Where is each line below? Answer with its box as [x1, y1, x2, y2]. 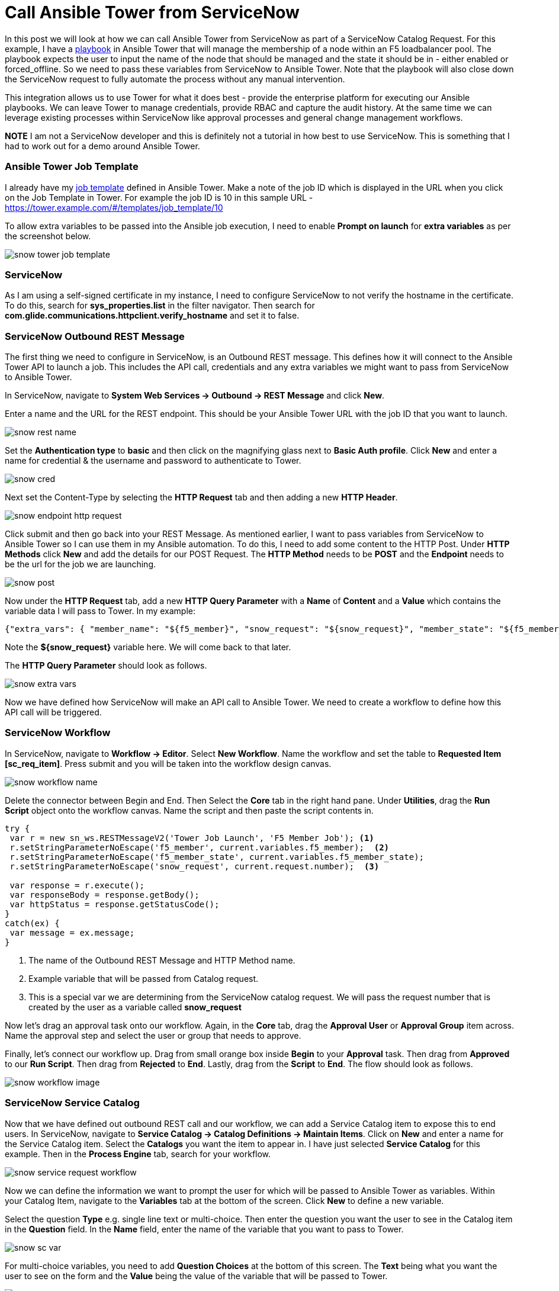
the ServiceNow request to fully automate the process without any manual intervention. [5, 73, 345, 84]
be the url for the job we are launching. [5, 559, 156, 569]
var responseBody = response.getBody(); [9, 889, 200, 900]
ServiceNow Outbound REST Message [5, 330, 185, 342]
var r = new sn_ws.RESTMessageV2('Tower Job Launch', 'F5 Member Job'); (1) [9, 833, 374, 843]
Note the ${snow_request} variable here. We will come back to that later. [5, 642, 291, 652]
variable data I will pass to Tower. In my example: [5, 606, 196, 616]
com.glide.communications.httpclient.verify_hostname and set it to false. [5, 310, 300, 321]
